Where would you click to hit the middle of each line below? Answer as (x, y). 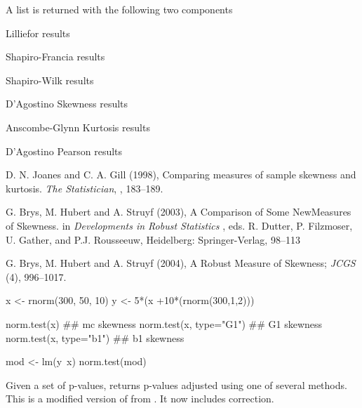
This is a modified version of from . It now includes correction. (140, 399)
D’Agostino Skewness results (67, 104)
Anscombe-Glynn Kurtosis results (78, 127)
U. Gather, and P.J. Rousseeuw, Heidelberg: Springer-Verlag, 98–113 (153, 239)
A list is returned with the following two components (119, 9)
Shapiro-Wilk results (50, 80)
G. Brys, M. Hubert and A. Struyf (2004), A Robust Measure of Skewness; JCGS (181, 263)
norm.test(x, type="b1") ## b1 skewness (95, 337)
